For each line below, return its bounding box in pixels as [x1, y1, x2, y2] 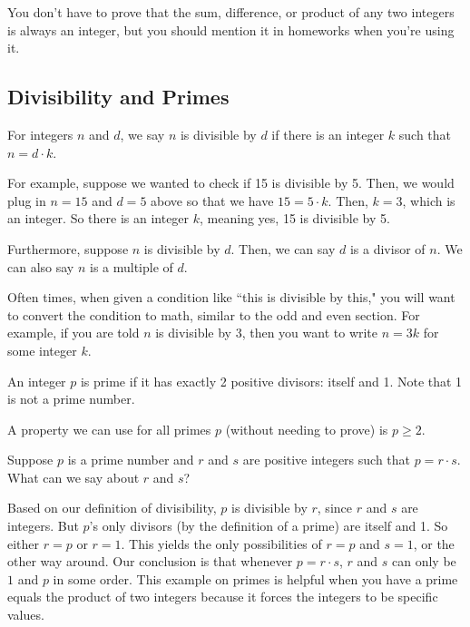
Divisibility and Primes [7, 83, 230, 111]
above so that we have [151, 191, 274, 210]
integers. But [7, 516, 79, 535]
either [7, 534, 40, 553]
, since [317, 498, 352, 517]
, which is [402, 191, 455, 210]
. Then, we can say [230, 239, 336, 258]
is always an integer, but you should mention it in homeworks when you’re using [7, 20, 455, 39]
